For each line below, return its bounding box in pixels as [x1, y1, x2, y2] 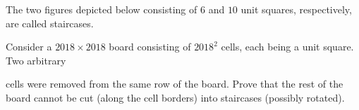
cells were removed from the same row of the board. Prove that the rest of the [6, 76, 343, 91]
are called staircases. [6, 15, 94, 30]
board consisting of [109, 39, 191, 54]
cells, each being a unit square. [221, 39, 354, 54]
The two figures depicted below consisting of [6, 2, 197, 16]
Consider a [6, 39, 52, 54]
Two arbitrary [6, 53, 66, 67]
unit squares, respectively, [241, 2, 352, 16]
